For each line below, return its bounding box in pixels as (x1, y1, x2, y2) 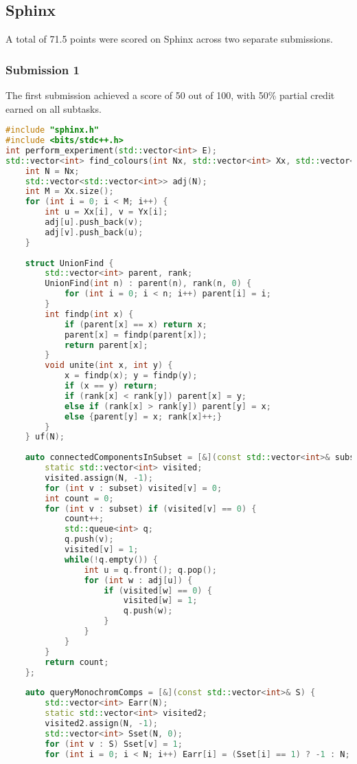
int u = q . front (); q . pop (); (84, 565, 217, 575)
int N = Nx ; (25, 166, 80, 176)
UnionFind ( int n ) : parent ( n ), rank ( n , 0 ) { (45, 279, 252, 289)
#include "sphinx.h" (5, 125, 100, 135)
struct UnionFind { (25, 258, 114, 268)
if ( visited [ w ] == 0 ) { (104, 585, 212, 596)
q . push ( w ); (123, 606, 173, 616)
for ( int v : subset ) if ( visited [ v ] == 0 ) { (45, 503, 257, 514)
